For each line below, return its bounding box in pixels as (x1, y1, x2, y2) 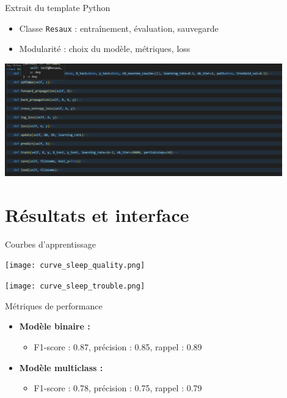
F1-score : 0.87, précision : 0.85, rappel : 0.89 (34, 340, 202, 353)
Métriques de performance (5, 299, 103, 312)
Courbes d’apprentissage (5, 237, 96, 250)
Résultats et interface (5, 202, 189, 227)
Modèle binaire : (19, 320, 90, 333)
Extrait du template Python (5, 1, 111, 13)
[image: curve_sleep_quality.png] (5, 261, 145, 270)
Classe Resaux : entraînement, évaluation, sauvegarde (19, 21, 219, 34)
